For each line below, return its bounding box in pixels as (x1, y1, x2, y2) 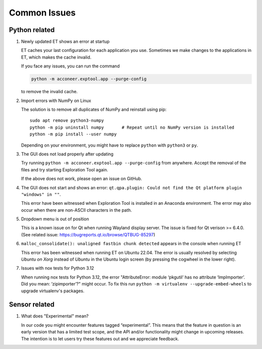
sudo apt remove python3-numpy (30, 118, 104, 123)
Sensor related (9, 300, 55, 309)
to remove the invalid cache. (21, 89, 78, 95)
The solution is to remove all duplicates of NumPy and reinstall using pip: (21, 106, 167, 112)
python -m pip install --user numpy (30, 132, 117, 137)
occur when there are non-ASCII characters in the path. (21, 207, 132, 213)
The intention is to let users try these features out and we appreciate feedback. (21, 335, 180, 342)
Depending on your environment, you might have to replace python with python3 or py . (21, 142, 198, 148)
